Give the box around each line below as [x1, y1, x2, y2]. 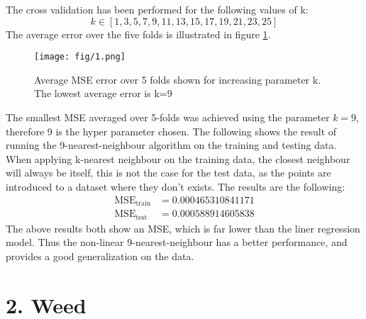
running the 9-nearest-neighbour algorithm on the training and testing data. [6, 138, 337, 152]
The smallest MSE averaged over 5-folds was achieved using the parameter [6, 110, 330, 125]
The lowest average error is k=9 [34, 86, 172, 101]
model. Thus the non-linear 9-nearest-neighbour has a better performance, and [6, 235, 348, 250]
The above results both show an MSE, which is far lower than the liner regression [6, 220, 360, 235]
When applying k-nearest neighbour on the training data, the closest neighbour [6, 151, 350, 166]
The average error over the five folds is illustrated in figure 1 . [6, 26, 271, 41]
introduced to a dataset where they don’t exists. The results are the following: [6, 179, 345, 194]
